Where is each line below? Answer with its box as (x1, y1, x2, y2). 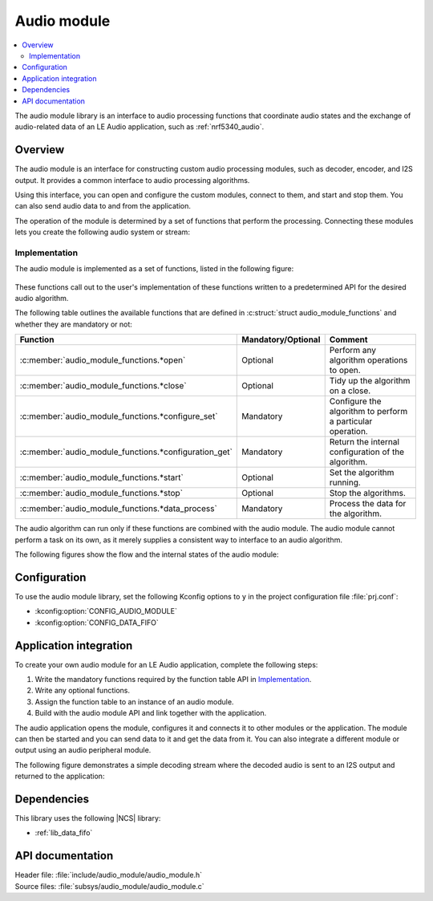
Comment (329, 334, 368, 345)
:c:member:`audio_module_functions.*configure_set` (19, 411, 218, 422)
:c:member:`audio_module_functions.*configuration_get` (19, 446, 233, 457)
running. (329, 477, 361, 489)
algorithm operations (329, 355, 408, 366)
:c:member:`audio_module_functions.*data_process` (19, 503, 218, 514)
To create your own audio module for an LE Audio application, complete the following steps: (14, 660, 318, 669)
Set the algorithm (329, 467, 395, 478)
